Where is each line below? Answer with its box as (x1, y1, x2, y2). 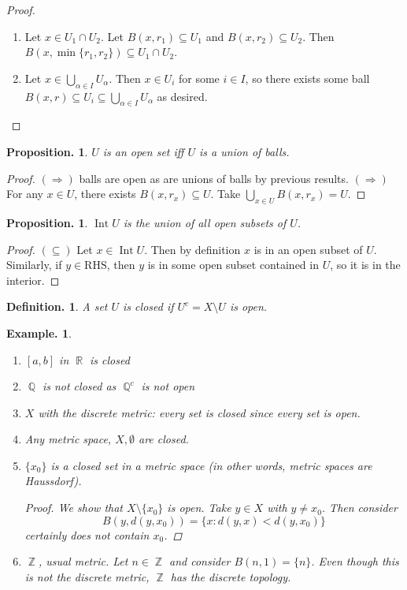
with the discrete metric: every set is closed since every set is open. (38, 404, 361, 420)
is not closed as (42, 378, 117, 394)
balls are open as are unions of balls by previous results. (79, 170, 349, 186)
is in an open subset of (253, 241, 363, 257)
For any (6, 185, 43, 202)
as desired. (157, 88, 208, 104)
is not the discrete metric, (24, 568, 150, 584)
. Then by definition (144, 241, 241, 257)
